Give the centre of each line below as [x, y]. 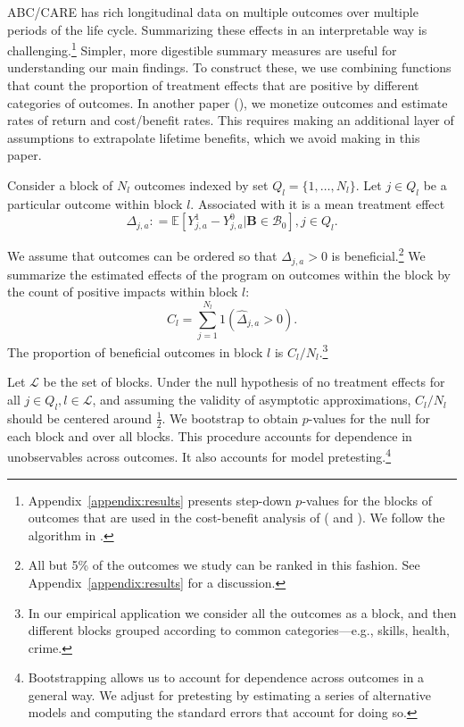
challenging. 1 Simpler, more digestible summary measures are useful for [202, 49]
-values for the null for [369, 418]
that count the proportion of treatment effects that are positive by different [213, 85]
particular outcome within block [95, 203]
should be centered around [79, 418]
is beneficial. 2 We [378, 255]
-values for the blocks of [367, 500]
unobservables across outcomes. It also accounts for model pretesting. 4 [199, 455]
